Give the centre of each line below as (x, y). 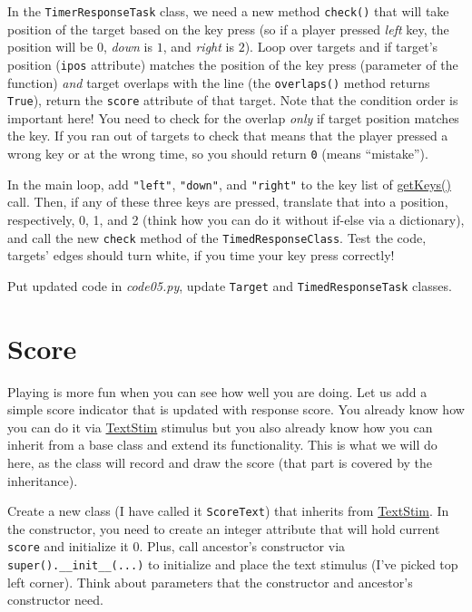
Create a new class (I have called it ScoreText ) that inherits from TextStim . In (228, 511)
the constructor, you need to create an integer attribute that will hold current (224, 528)
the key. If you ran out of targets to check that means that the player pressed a (228, 136)
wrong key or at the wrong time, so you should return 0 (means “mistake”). (218, 153)
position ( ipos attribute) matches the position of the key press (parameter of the (233, 64)
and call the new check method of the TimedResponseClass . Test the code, (217, 237)
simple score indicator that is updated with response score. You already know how (236, 409)
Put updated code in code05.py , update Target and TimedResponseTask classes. (230, 285)
